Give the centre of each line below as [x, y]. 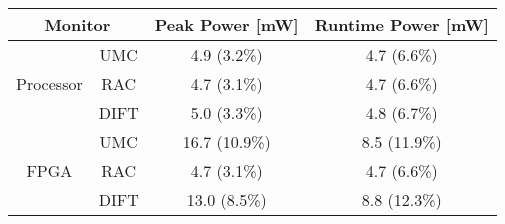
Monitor [77, 24]
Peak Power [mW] [226, 24]
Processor [49, 83]
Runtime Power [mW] [401, 24]
